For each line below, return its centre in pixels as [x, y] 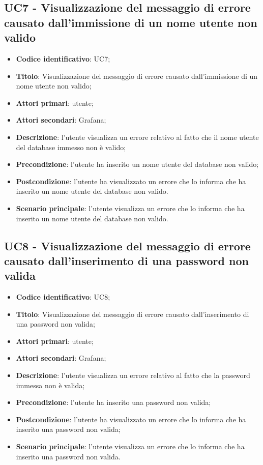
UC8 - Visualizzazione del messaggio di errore [127, 245]
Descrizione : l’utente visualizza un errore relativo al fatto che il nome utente [137, 137]
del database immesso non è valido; [71, 147]
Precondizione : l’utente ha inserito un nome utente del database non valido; [137, 164]
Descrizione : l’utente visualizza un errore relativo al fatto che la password [133, 375]
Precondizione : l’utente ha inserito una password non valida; [113, 402]
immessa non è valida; [50, 385]
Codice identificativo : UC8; [63, 297]
